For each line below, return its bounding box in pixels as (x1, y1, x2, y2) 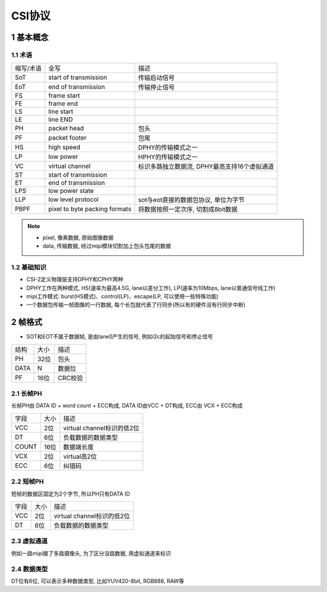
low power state (48, 187, 94, 195)
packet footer (48, 133, 87, 142)
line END (48, 115, 73, 124)
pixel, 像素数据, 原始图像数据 (42, 234, 114, 241)
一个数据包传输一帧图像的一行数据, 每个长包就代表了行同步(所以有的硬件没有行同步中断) (26, 301, 246, 309)
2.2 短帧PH (11, 477, 44, 486)
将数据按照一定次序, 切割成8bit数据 (138, 205, 238, 214)
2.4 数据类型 (11, 565, 48, 573)
